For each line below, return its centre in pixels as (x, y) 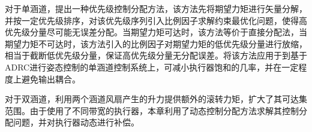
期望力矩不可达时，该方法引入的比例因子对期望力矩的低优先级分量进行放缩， (156, 43)
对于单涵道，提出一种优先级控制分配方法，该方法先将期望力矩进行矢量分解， (156, 8)
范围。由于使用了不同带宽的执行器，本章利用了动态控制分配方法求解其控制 (152, 110)
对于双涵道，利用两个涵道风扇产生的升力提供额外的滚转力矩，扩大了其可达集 (156, 99)
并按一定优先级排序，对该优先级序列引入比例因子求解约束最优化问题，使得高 (156, 20)
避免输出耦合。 (51, 79)
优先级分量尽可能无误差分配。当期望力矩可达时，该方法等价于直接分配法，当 (156, 32)
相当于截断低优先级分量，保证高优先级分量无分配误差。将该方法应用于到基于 (156, 55)
